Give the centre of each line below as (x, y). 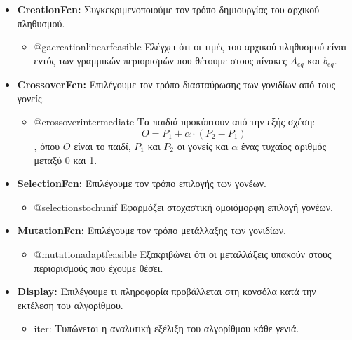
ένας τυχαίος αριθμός (284, 146)
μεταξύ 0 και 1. (66, 159)
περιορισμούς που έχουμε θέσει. (99, 267)
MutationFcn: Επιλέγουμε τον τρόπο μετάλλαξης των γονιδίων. (151, 230)
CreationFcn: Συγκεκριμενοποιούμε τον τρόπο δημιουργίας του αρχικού (168, 9)
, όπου (47, 146)
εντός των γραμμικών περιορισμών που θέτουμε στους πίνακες (160, 60)
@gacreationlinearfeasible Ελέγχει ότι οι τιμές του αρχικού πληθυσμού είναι (190, 47)
